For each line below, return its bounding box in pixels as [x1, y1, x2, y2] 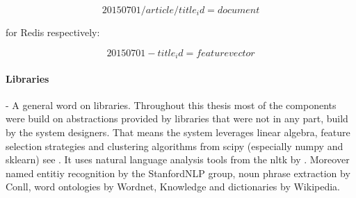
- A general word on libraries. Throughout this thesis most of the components [6, 97, 337, 112]
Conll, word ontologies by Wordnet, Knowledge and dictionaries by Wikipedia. [6, 179, 340, 194]
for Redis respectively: [6, 25, 100, 39]
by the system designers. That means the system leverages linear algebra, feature [6, 125, 350, 140]
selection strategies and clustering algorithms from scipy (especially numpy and [6, 138, 343, 153]
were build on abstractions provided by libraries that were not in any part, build [6, 111, 348, 126]
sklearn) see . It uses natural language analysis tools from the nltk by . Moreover [6, 152, 350, 167]
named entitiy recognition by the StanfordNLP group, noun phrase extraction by [6, 165, 350, 180]
